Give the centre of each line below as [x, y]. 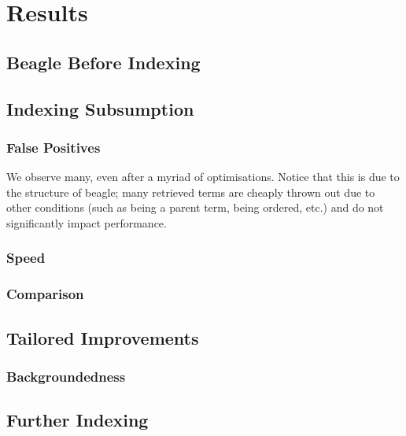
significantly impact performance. [87, 222]
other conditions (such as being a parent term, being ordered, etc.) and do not [195, 207]
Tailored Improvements [103, 337]
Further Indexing [78, 420]
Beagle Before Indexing [103, 62]
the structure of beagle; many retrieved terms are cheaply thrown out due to [191, 192]
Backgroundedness [66, 376]
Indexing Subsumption [100, 108]
